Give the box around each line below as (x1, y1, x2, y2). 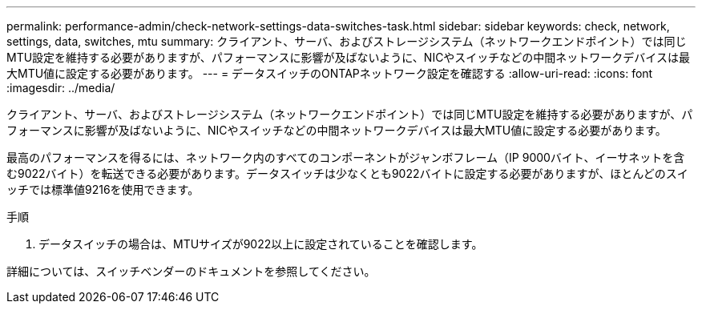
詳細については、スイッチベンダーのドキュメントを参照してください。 (6, 264, 376, 278)
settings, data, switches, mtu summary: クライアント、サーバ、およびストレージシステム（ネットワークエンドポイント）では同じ (6, 34, 687, 48)
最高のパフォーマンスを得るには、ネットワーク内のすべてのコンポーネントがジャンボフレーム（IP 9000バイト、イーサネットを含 (6, 151, 685, 164)
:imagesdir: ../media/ (6, 81, 115, 95)
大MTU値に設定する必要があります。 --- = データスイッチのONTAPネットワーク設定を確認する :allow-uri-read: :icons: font (6, 66, 653, 80)
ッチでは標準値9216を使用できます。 (6, 183, 200, 196)
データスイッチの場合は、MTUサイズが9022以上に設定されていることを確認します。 (38, 237, 483, 251)
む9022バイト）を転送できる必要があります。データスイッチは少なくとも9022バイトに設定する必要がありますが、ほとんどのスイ (6, 167, 688, 180)
